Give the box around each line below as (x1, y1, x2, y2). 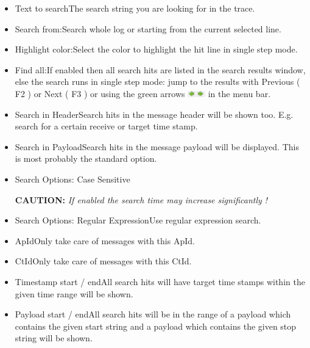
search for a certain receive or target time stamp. (15, 120, 198, 132)
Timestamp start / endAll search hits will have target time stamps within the (15, 275, 305, 288)
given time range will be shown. (15, 287, 133, 300)
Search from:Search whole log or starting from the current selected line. (15, 22, 281, 35)
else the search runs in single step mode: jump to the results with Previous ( (15, 75, 300, 88)
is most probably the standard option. (15, 152, 157, 165)
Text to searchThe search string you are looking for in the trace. (15, 2, 255, 14)
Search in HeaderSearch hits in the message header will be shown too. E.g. (15, 107, 294, 120)
